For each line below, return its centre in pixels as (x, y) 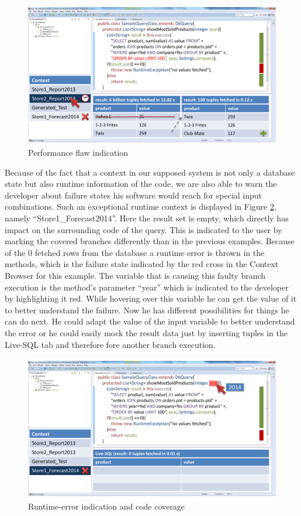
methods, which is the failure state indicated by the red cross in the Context (142, 264)
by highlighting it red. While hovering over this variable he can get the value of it (151, 298)
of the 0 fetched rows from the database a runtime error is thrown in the (135, 252)
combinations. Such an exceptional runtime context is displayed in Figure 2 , (141, 206)
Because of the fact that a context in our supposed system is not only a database (150, 172)
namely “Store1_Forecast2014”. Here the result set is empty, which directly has (147, 218)
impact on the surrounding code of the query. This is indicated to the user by (143, 229)
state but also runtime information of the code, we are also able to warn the (141, 184)
